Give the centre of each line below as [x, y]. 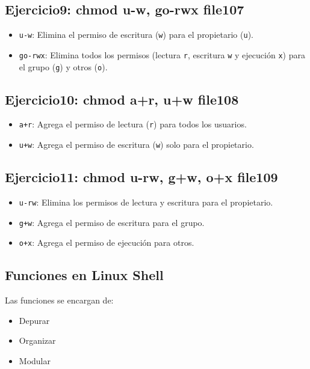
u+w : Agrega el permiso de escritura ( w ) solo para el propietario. [136, 145]
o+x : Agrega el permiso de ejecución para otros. [107, 242]
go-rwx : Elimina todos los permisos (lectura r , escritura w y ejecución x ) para [162, 54]
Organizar [37, 340]
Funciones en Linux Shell [84, 275]
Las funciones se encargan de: [59, 300]
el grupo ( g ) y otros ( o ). [63, 66]
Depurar [34, 320]
